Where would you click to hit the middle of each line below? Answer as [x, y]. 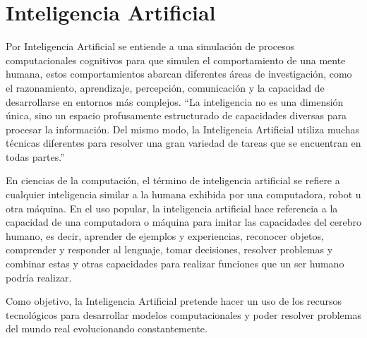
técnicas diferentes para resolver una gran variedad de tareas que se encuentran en [183, 143]
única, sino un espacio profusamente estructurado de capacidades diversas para [176, 115]
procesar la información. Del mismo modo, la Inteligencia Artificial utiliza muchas [183, 129]
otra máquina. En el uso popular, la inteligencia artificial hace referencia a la [172, 208]
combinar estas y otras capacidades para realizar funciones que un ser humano [175, 264]
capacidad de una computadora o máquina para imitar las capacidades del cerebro [183, 222]
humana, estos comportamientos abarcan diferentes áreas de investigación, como [179, 74]
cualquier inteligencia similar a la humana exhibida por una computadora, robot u [183, 194]
